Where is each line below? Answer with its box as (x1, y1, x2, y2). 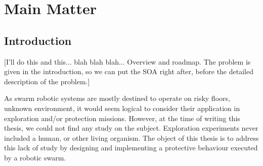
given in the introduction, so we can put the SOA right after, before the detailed (4, 66, 253, 77)
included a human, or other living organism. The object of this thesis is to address (4, 132, 259, 143)
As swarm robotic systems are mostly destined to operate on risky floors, (4, 93, 230, 103)
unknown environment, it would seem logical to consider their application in (4, 102, 240, 113)
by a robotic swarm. (4, 152, 66, 162)
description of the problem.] (4, 76, 90, 86)
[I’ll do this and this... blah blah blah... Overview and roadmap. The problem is (4, 56, 251, 67)
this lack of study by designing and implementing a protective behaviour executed (4, 142, 258, 153)
